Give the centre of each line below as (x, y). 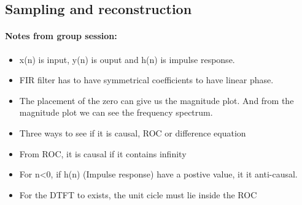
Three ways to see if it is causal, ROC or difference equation (133, 132)
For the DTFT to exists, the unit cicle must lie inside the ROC (138, 194)
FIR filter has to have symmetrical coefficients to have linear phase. (146, 80)
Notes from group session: (61, 36)
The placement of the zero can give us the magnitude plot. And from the (157, 100)
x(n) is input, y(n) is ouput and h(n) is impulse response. (127, 59)
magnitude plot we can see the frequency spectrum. (116, 112)
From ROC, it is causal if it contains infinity (103, 153)
